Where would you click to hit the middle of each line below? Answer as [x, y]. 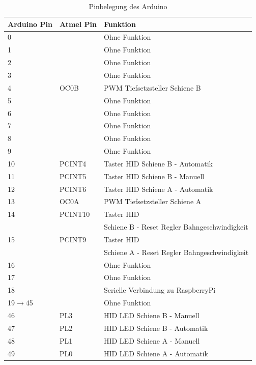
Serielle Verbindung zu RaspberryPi [160, 290]
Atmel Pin [78, 24]
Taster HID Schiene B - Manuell [154, 176]
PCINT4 [73, 163]
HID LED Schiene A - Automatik [156, 353]
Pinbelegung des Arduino [128, 6]
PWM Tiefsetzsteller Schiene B [152, 87]
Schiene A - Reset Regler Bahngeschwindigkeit [176, 252]
